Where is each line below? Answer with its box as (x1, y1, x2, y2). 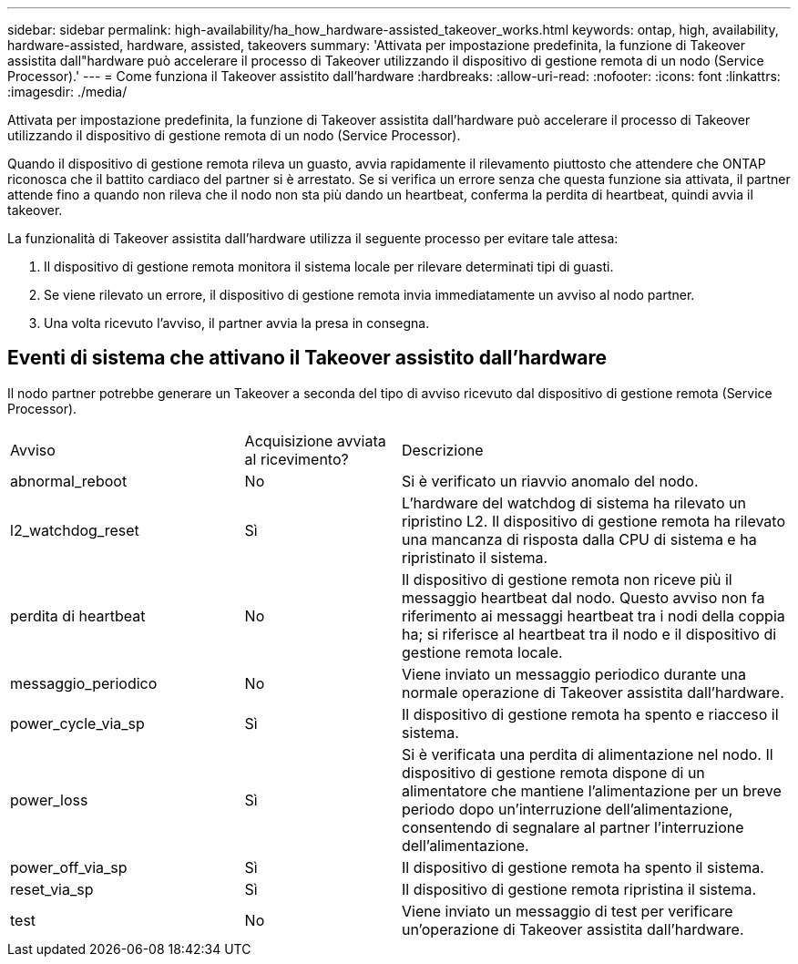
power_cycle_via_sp (10, 713, 145, 733)
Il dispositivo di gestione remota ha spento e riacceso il (401, 704, 779, 723)
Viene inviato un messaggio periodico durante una (401, 664, 747, 683)
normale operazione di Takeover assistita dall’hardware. (401, 682, 784, 702)
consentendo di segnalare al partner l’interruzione (401, 817, 744, 836)
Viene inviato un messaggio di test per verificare (401, 901, 733, 920)
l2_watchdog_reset (10, 520, 139, 539)
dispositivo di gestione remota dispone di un (401, 763, 705, 782)
